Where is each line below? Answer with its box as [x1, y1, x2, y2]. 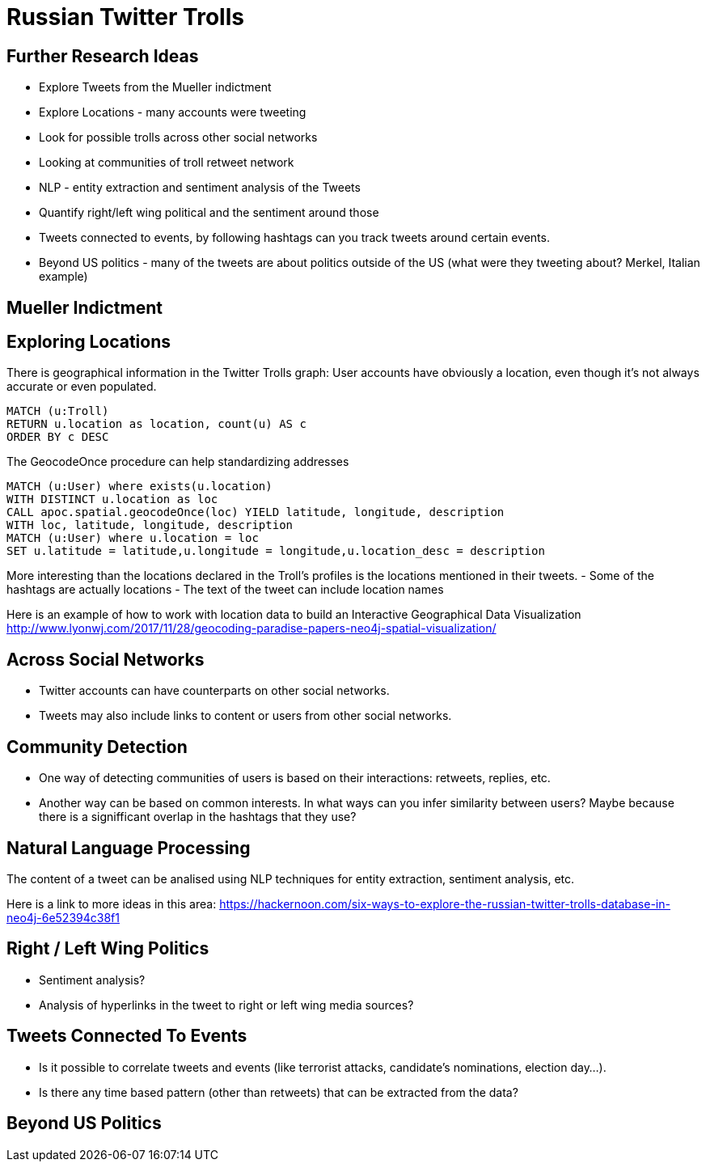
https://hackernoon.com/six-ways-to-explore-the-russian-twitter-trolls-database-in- [219, 896, 670, 911]
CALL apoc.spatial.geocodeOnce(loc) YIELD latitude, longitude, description [6, 506, 505, 519]
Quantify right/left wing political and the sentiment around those [39, 205, 379, 220]
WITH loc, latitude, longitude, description [6, 518, 294, 532]
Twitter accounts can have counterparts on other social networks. [39, 683, 390, 698]
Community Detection [6, 736, 188, 757]
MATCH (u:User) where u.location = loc [6, 531, 259, 545]
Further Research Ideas [6, 45, 199, 66]
